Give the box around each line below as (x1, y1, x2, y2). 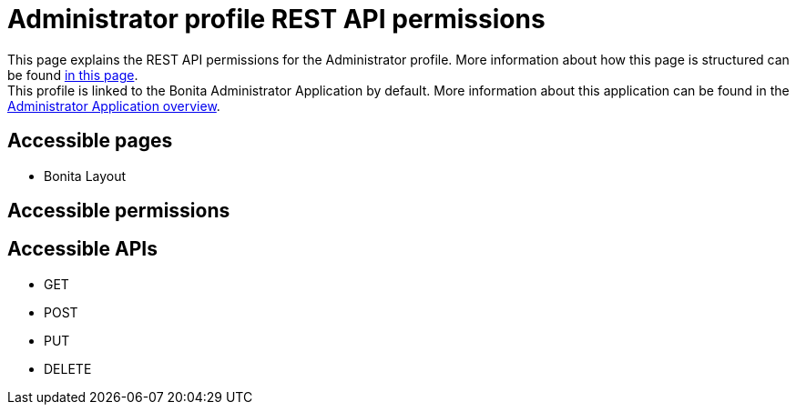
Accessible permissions (7, 199, 230, 223)
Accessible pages (7, 129, 173, 153)
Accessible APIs (7, 237, 158, 261)
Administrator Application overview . (7, 97, 220, 114)
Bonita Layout (44, 167, 127, 184)
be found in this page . (7, 66, 138, 83)
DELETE (44, 360, 92, 377)
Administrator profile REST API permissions (7, 4, 546, 35)
